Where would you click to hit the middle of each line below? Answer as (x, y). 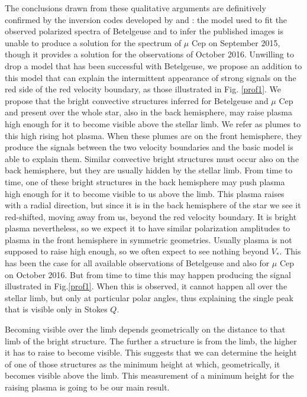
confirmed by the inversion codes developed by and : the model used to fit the (146, 19)
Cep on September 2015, (236, 42)
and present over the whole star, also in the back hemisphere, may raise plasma (148, 112)
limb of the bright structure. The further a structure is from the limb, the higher (151, 340)
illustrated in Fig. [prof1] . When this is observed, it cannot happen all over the (146, 286)
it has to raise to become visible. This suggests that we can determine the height (151, 352)
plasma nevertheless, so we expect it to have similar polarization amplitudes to (148, 228)
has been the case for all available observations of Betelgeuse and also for (137, 263)
